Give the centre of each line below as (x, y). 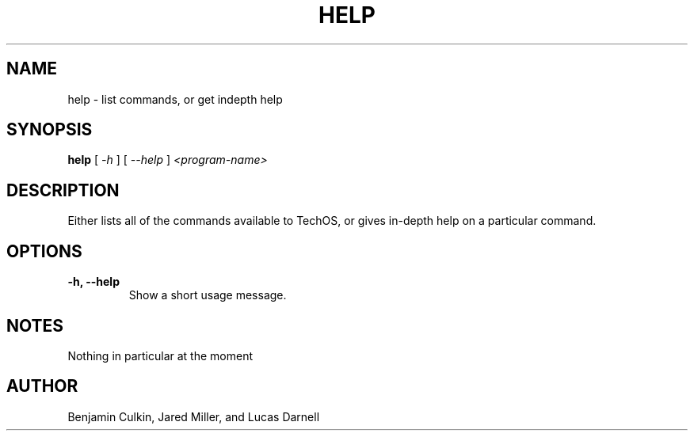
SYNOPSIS (50, 130)
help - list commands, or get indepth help (175, 99)
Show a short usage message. (208, 295)
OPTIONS (44, 251)
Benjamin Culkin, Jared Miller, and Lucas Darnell (194, 416)
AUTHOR (42, 386)
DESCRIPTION (63, 190)
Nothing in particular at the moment (160, 355)
